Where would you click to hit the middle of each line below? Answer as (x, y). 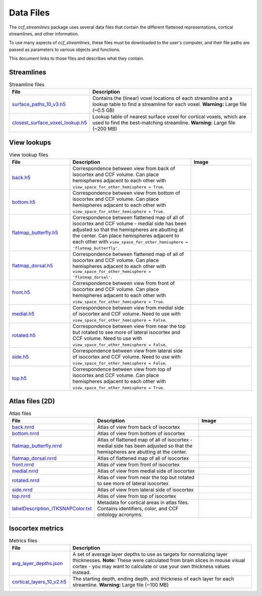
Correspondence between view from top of (122, 369)
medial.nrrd (25, 471)
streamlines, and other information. (44, 33)
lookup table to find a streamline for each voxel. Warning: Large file (170, 104)
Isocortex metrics (36, 528)
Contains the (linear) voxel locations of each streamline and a (162, 98)
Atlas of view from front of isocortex (139, 465)
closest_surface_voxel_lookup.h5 (49, 123)
